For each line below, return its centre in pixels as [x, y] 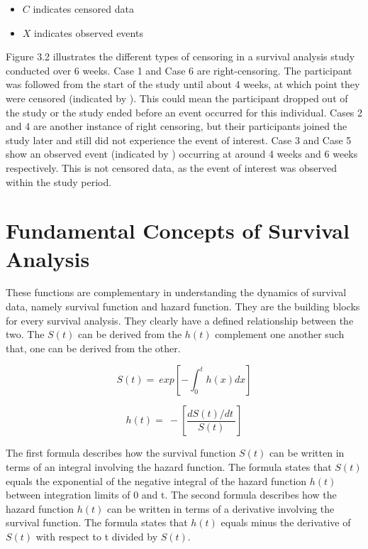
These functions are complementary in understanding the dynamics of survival [176, 292]
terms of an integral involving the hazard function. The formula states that [169, 467]
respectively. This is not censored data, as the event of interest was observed [171, 167]
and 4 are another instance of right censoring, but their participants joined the [177, 126]
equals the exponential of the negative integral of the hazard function [156, 480]
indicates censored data [83, 9]
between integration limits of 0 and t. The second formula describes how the [171, 495]
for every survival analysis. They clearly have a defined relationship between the [180, 320]
